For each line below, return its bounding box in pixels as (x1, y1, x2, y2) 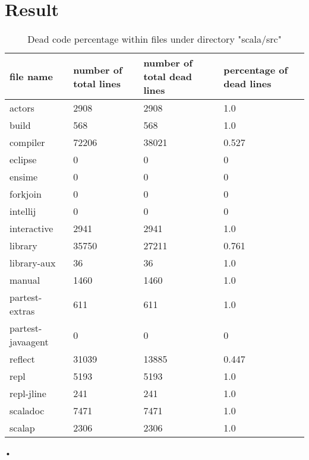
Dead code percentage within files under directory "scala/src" (27, 32, 282, 46)
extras (10, 304, 35, 318)
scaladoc (10, 404, 45, 418)
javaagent (10, 335, 49, 349)
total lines (73, 76, 121, 90)
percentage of (223, 62, 288, 77)
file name (10, 69, 53, 84)
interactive (10, 221, 53, 236)
